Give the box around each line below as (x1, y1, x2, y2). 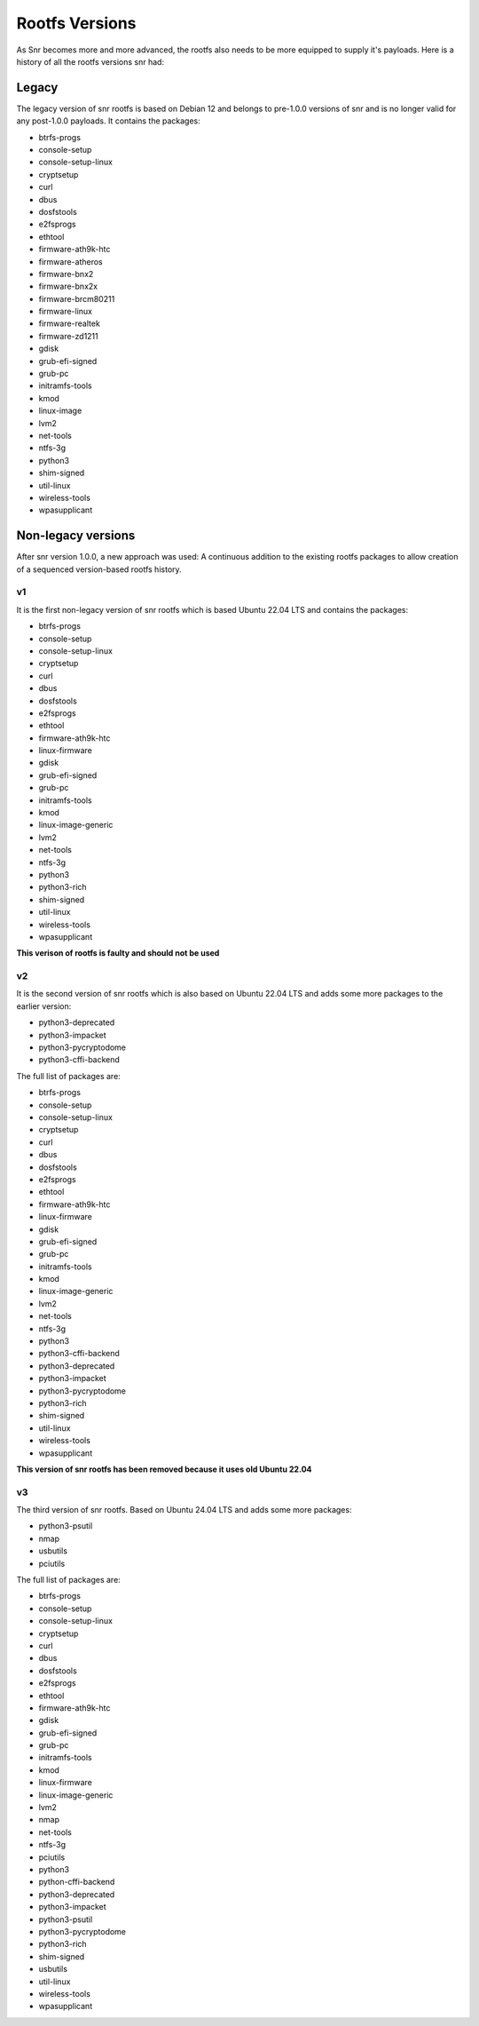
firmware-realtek (38, 318, 101, 329)
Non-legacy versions (16, 528, 136, 544)
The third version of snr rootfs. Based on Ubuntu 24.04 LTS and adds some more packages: (16, 1505, 352, 1515)
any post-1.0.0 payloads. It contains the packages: (16, 115, 201, 126)
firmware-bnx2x (38, 281, 98, 292)
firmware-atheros (38, 256, 103, 266)
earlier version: (16, 1000, 72, 1012)
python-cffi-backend (38, 1877, 115, 1887)
